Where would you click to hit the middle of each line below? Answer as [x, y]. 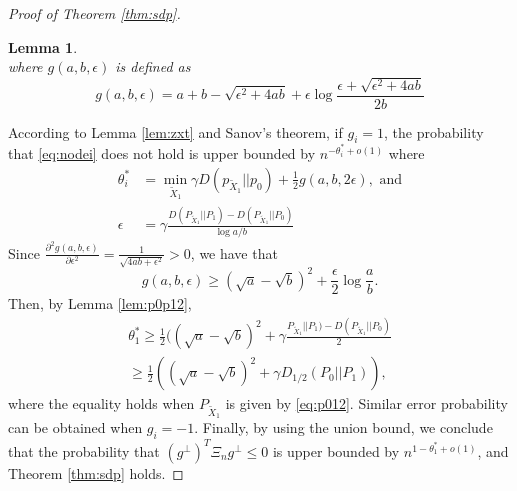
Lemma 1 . [43, 46]
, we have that [234, 252]
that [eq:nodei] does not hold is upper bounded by [162, 153]
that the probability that [84, 450]
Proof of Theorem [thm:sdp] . [94, 13]
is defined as [153, 66]
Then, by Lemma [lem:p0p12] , [100, 303]
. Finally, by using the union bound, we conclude [343, 427]
